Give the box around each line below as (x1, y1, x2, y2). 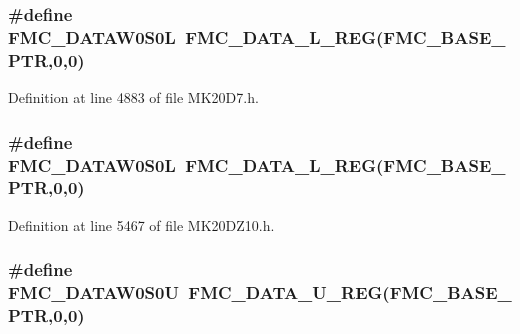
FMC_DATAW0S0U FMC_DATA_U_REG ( (8, 280, 390, 305)
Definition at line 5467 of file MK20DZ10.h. (8, 214, 275, 235)
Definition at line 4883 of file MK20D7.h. (8, 87, 259, 108)
